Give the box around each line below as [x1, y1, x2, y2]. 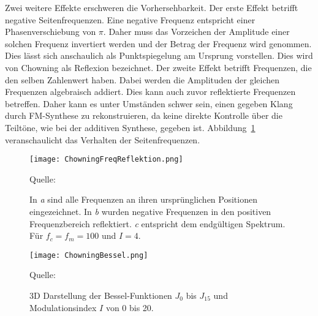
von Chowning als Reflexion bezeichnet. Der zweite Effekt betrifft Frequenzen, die [5, 61, 312, 73]
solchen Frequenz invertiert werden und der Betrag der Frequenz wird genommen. [5, 37, 312, 50]
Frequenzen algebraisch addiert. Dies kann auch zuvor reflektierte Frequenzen [5, 85, 296, 98]
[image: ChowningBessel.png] [29, 250, 148, 260]
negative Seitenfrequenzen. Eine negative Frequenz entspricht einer [5, 13, 256, 26]
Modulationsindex [29, 301, 97, 314]
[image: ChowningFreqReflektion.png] [29, 155, 183, 164]
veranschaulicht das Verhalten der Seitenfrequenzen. [5, 133, 200, 146]
